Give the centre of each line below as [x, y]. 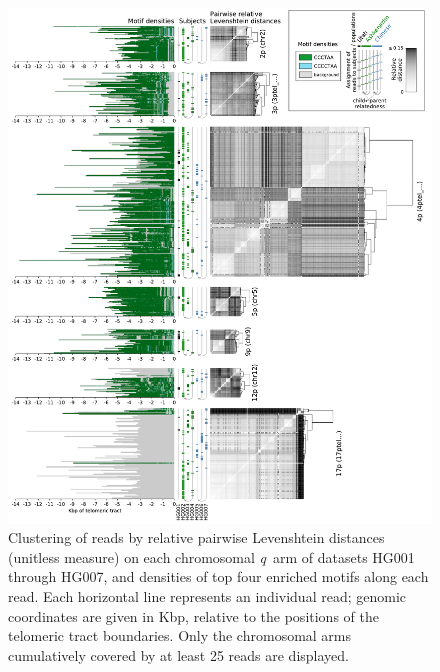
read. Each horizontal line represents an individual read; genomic [207, 596]
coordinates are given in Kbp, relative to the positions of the [193, 615]
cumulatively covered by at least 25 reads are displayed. [178, 654]
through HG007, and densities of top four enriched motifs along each [218, 576]
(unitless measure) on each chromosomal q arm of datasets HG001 [211, 556]
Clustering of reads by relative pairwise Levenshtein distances [196, 537]
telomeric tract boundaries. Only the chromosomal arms [180, 635]
